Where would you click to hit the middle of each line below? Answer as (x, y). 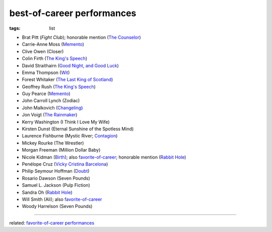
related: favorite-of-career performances (52, 223)
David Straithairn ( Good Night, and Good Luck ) (71, 65)
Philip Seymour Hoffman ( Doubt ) (56, 171)
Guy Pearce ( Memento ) (46, 94)
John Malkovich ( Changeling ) (52, 108)
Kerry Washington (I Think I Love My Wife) (66, 122)
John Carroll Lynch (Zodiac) (51, 101)
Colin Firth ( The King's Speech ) (55, 58)
